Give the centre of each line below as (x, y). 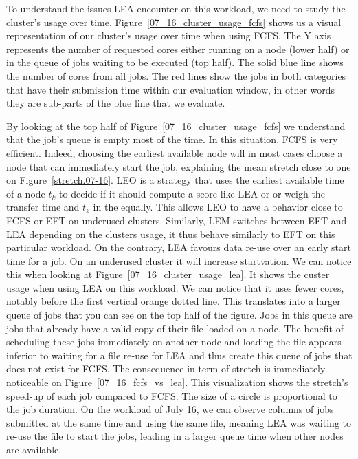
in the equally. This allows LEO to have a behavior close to (218, 207)
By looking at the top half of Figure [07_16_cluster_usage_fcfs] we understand (176, 126)
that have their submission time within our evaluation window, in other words (171, 89)
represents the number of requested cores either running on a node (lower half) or (178, 49)
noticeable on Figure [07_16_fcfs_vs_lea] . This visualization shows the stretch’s (177, 382)
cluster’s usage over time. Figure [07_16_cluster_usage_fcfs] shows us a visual (174, 22)
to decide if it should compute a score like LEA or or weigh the (192, 193)
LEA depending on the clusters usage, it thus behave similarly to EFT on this (171, 234)
